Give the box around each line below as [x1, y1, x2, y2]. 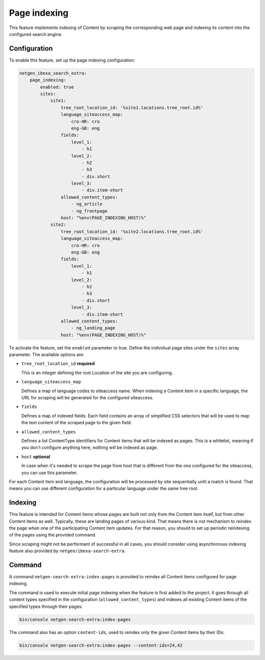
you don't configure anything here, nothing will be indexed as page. [21, 444, 158, 450]
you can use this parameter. [21, 470, 78, 475]
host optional [21, 453, 51, 460]
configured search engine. [9, 31, 63, 37]
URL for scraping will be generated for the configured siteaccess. [21, 395, 154, 401]
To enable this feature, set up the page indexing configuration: [9, 57, 135, 63]
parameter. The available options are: [9, 352, 84, 358]
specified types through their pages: [9, 603, 83, 609]
